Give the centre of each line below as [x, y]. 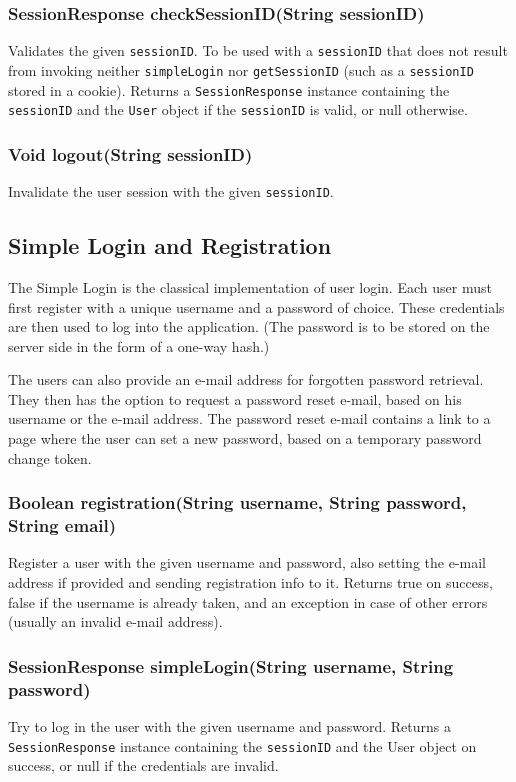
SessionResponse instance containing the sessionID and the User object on [242, 745]
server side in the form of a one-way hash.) [139, 345]
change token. [50, 457]
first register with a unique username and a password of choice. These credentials [256, 306]
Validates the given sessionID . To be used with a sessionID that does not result [258, 50]
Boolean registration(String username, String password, [237, 502]
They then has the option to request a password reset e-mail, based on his [235, 398]
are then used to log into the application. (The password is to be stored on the [249, 326]
